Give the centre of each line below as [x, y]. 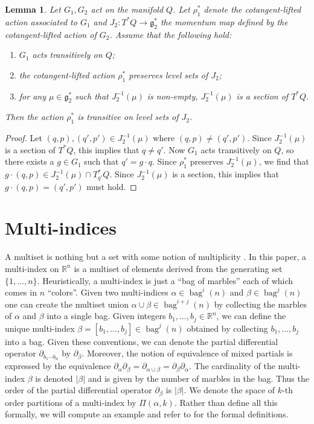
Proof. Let [24, 138]
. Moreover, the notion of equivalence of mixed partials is [187, 353]
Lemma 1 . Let [33, 9]
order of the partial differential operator [78, 390]
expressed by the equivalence [58, 366]
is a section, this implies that [226, 174]
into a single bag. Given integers [106, 316]
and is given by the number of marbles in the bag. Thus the [198, 378]
